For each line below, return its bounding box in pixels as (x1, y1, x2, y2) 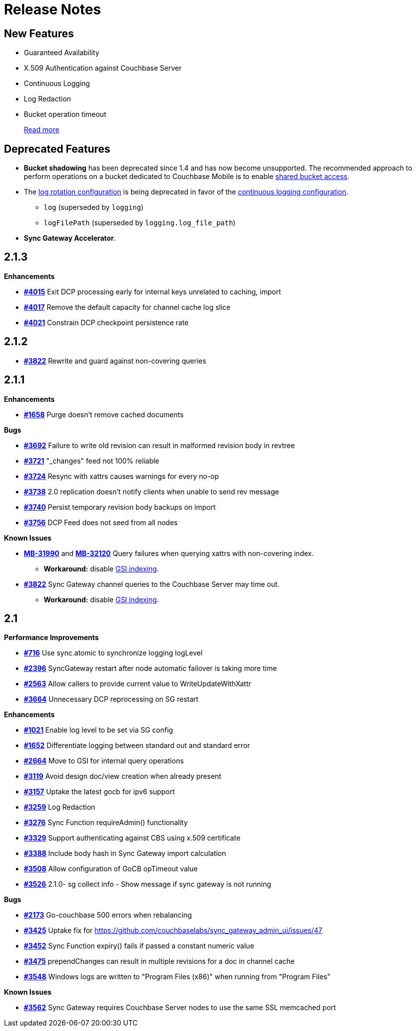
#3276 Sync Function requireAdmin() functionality (24, 818, 188, 827)
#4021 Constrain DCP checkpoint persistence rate (24, 318, 189, 327)
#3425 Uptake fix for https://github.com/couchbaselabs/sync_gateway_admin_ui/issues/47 (24, 926, 323, 935)
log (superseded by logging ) (44, 203, 144, 212)
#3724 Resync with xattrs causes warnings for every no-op (24, 471, 219, 480)
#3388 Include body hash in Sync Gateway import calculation (24, 849, 226, 858)
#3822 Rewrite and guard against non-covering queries (24, 356, 207, 365)
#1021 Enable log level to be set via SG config (24, 726, 173, 735)
